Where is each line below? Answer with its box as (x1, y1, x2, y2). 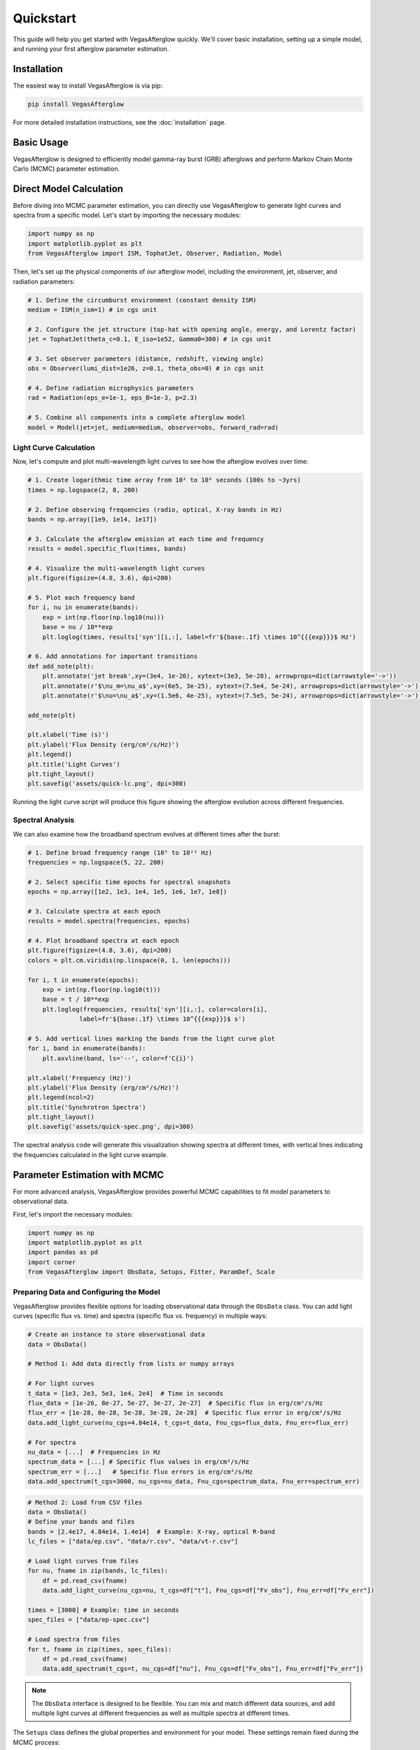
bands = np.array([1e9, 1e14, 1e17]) (27, 515, 157, 523)
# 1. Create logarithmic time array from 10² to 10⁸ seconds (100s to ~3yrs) (27, 476, 301, 484)
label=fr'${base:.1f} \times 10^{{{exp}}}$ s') (79, 1015, 246, 1023)
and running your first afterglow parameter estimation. (13, 44, 169, 52)
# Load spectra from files (27, 1635, 120, 1644)
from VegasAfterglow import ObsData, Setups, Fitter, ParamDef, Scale (27, 1268, 276, 1276)
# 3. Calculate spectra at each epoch (27, 907, 161, 915)
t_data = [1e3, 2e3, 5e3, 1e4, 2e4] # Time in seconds (27, 1389, 224, 1397)
